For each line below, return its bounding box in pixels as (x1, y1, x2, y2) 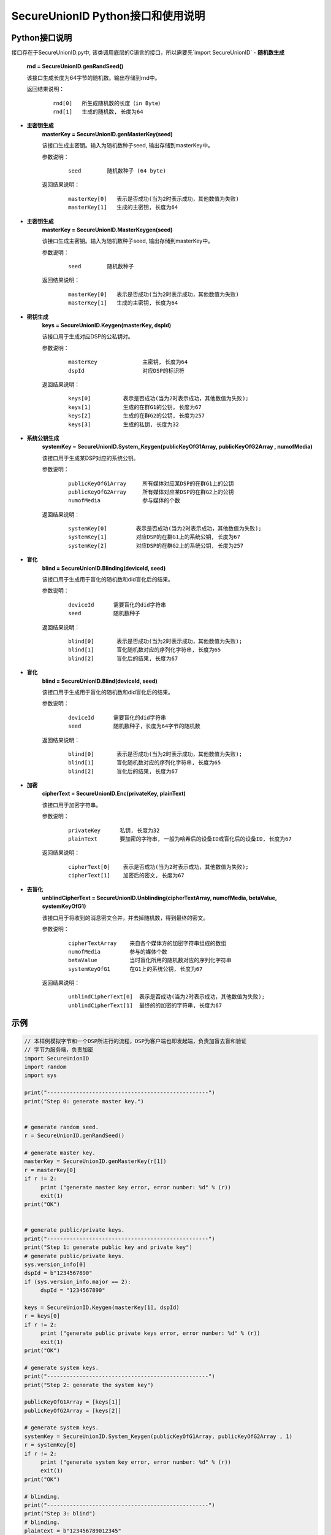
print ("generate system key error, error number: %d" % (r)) (40, 1459, 232, 1466)
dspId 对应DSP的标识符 (68, 367, 185, 374)
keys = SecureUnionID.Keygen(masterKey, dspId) (42, 322, 172, 329)
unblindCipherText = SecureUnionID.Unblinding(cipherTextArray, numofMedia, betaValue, (42, 894, 277, 901)
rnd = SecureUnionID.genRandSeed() (26, 63, 124, 70)
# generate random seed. (24, 1124, 99, 1130)
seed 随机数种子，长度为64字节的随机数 (68, 723, 200, 730)
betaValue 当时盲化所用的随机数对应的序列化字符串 (68, 957, 232, 964)
